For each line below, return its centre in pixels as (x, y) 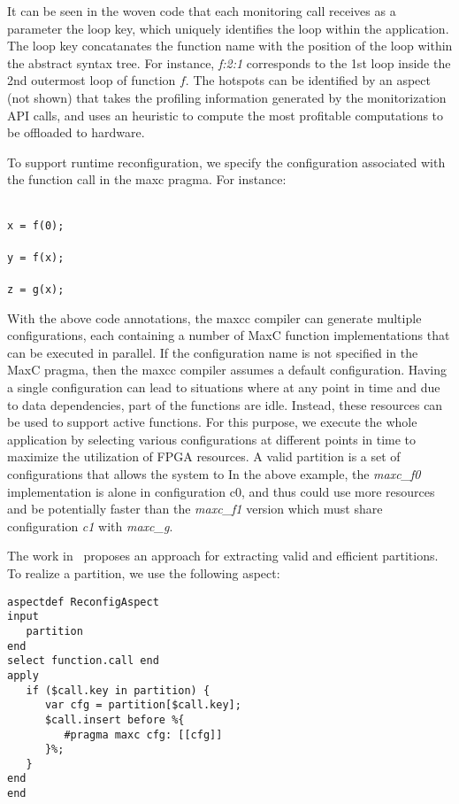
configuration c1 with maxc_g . (90, 526)
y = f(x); (36, 257)
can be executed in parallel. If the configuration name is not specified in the (213, 352)
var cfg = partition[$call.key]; (143, 705)
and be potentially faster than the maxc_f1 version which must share (195, 509)
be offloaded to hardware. (76, 132)
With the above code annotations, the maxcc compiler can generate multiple (214, 317)
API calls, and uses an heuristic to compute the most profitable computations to (226, 115)
